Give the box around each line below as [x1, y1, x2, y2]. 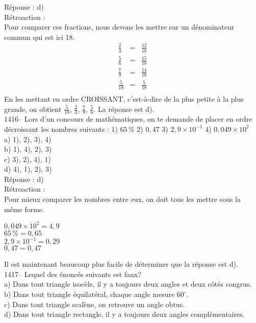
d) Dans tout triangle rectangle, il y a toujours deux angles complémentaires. [4, 309, 245, 319]
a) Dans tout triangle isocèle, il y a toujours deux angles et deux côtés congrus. [4, 279, 252, 289]
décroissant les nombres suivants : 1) [4, 123, 118, 134]
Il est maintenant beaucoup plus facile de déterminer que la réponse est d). [4, 259, 238, 269]
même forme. [4, 203, 44, 214]
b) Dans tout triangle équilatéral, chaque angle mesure [4, 289, 175, 299]
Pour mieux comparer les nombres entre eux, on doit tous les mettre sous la [4, 194, 241, 204]
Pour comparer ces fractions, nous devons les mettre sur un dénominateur [4, 21, 235, 32]
